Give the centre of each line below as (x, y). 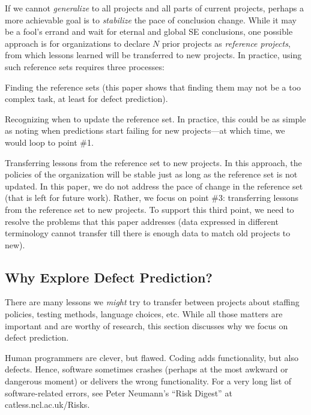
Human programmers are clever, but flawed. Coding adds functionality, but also (152, 357)
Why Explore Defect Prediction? (109, 277)
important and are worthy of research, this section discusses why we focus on (146, 325)
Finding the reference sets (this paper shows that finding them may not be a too (153, 87)
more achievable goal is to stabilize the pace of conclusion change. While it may (151, 19)
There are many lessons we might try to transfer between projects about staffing (152, 302)
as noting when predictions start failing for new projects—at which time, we (145, 130)
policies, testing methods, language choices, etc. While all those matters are (144, 314)
